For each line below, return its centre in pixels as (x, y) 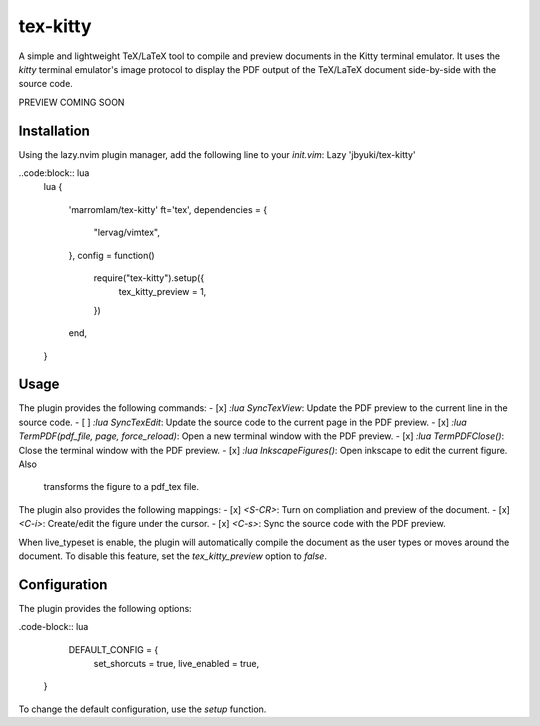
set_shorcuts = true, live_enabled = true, (176, 664)
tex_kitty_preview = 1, (162, 292)
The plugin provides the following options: (105, 608)
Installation (54, 130)
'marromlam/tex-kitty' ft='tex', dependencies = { (168, 209)
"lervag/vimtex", (126, 232)
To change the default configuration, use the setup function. (142, 709)
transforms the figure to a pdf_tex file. (121, 487)
